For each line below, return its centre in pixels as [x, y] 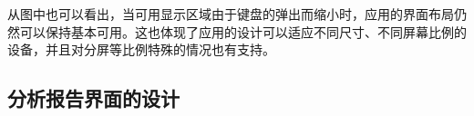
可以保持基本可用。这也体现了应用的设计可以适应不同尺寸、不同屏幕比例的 [243, 31]
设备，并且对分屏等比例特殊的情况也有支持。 [141, 49]
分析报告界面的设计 [93, 98]
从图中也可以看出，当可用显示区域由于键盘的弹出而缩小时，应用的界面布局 [231, 14]
